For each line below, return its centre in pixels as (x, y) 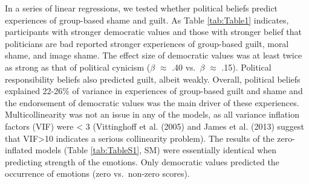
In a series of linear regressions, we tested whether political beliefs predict (141, 8)
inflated (19, 150)
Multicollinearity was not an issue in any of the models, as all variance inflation (152, 114)
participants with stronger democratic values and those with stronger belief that (154, 32)
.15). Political (246, 67)
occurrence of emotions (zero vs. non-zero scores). (97, 173)
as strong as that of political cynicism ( (78, 67)
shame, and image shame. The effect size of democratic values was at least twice (154, 55)
